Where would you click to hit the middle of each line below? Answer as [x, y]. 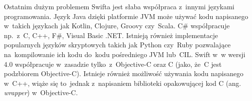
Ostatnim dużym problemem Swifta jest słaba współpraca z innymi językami [119, 6]
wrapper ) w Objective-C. [41, 92]
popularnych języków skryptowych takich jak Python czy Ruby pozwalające [117, 45]
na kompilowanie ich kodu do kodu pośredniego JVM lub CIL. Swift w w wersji [125, 54]
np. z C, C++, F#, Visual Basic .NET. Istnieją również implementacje [111, 35]
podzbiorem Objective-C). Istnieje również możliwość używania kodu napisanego [124, 73]
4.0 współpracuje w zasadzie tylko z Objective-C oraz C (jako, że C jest [113, 64]
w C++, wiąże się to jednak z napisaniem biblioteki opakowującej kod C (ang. [123, 83]
